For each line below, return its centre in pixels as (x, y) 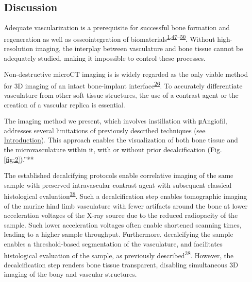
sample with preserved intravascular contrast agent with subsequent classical (118, 185)
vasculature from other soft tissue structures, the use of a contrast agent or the (121, 95)
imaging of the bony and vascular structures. (70, 274)
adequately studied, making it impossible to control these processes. (105, 58)
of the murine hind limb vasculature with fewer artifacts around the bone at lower (126, 205)
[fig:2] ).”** (19, 159)
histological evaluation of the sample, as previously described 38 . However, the (119, 254)
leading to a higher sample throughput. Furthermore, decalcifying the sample (118, 234)
